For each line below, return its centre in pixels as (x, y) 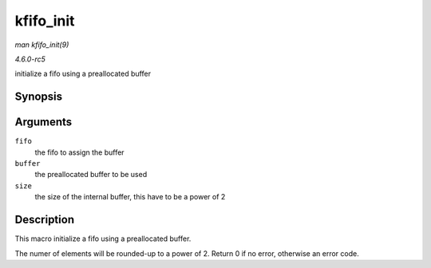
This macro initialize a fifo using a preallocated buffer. (103, 238)
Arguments (43, 122)
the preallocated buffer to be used (91, 175)
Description (45, 220)
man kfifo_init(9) (42, 45)
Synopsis (39, 97)
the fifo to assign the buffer (79, 152)
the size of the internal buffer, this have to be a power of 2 (130, 197)
